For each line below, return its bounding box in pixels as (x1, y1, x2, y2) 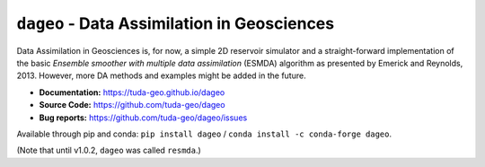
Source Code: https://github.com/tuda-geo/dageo (39, 100, 225, 110)
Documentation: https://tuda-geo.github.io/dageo (39, 86, 225, 98)
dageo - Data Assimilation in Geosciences (16, 13, 335, 33)
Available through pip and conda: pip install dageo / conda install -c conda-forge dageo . (16, 128, 392, 139)
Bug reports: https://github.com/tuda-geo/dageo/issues (39, 112, 248, 123)
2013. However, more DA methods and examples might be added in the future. (16, 70, 306, 81)
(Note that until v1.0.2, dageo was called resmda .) (16, 145, 201, 156)
